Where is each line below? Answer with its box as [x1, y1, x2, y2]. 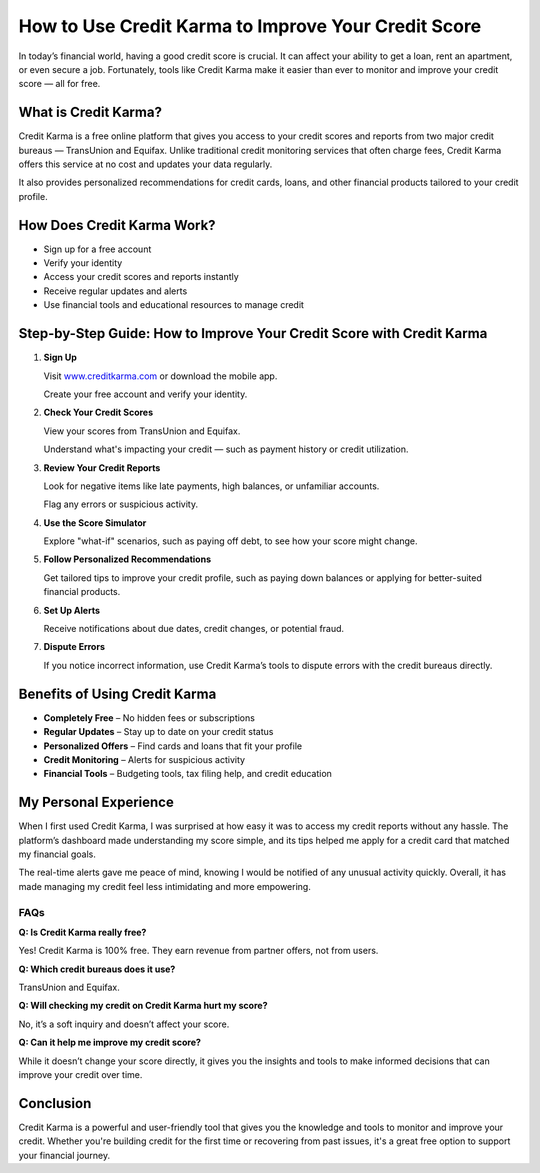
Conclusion [18, 1095, 92, 1112]
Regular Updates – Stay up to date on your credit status [43, 726, 274, 738]
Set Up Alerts [43, 604, 100, 616]
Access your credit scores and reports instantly [43, 271, 239, 283]
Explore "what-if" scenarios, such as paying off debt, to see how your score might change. [43, 535, 419, 547]
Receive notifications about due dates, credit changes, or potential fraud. [43, 623, 345, 635]
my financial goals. [18, 848, 97, 860]
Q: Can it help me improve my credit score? [18, 1036, 202, 1049]
